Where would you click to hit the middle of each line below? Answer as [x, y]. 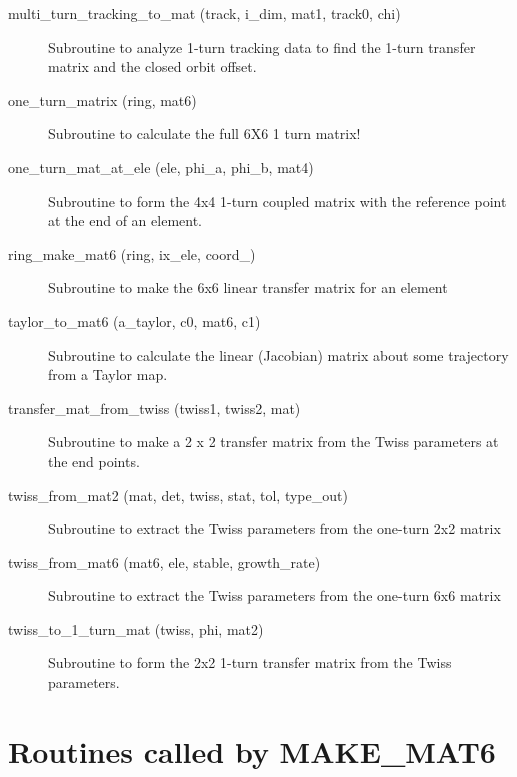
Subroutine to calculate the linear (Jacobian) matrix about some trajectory [278, 354]
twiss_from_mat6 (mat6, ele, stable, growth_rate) [164, 561]
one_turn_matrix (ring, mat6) [102, 99]
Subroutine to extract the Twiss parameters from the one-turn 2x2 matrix [274, 528]
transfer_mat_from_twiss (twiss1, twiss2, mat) [154, 407]
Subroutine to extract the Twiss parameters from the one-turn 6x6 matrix [274, 595]
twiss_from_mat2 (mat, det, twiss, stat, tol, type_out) [178, 494]
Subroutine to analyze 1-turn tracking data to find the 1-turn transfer [262, 46]
